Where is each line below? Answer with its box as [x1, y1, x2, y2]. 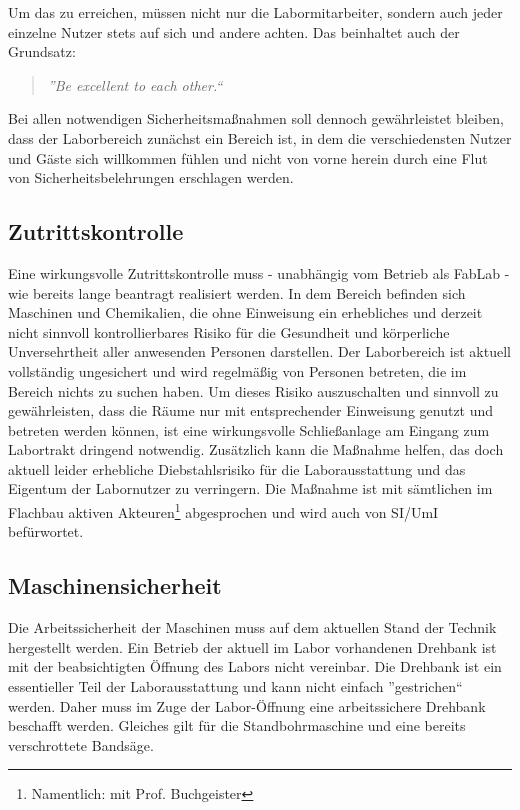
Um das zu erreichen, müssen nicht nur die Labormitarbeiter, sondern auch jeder [8, 2, 503, 22]
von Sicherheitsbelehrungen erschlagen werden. [8, 167, 294, 188]
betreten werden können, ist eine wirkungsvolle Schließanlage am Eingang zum [8, 419, 490, 440]
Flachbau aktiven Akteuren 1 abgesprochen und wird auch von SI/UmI [8, 499, 439, 522]
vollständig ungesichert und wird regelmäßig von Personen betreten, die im [8, 360, 467, 381]
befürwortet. [8, 521, 84, 542]
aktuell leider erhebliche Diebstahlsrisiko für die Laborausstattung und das [8, 458, 466, 479]
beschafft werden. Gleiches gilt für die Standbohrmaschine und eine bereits [8, 715, 466, 736]
